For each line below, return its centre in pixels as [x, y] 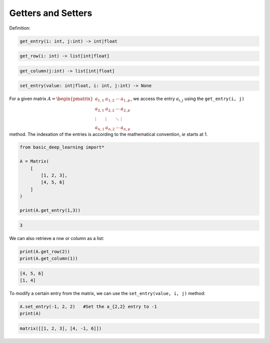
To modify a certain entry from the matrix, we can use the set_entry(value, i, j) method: [107, 293]
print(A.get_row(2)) [45, 251]
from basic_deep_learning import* [62, 147]
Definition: [20, 28]
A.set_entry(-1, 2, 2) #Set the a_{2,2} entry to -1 [88, 306]
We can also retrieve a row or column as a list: [57, 238]
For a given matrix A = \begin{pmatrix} [51, 99]
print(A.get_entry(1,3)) [50, 210]
